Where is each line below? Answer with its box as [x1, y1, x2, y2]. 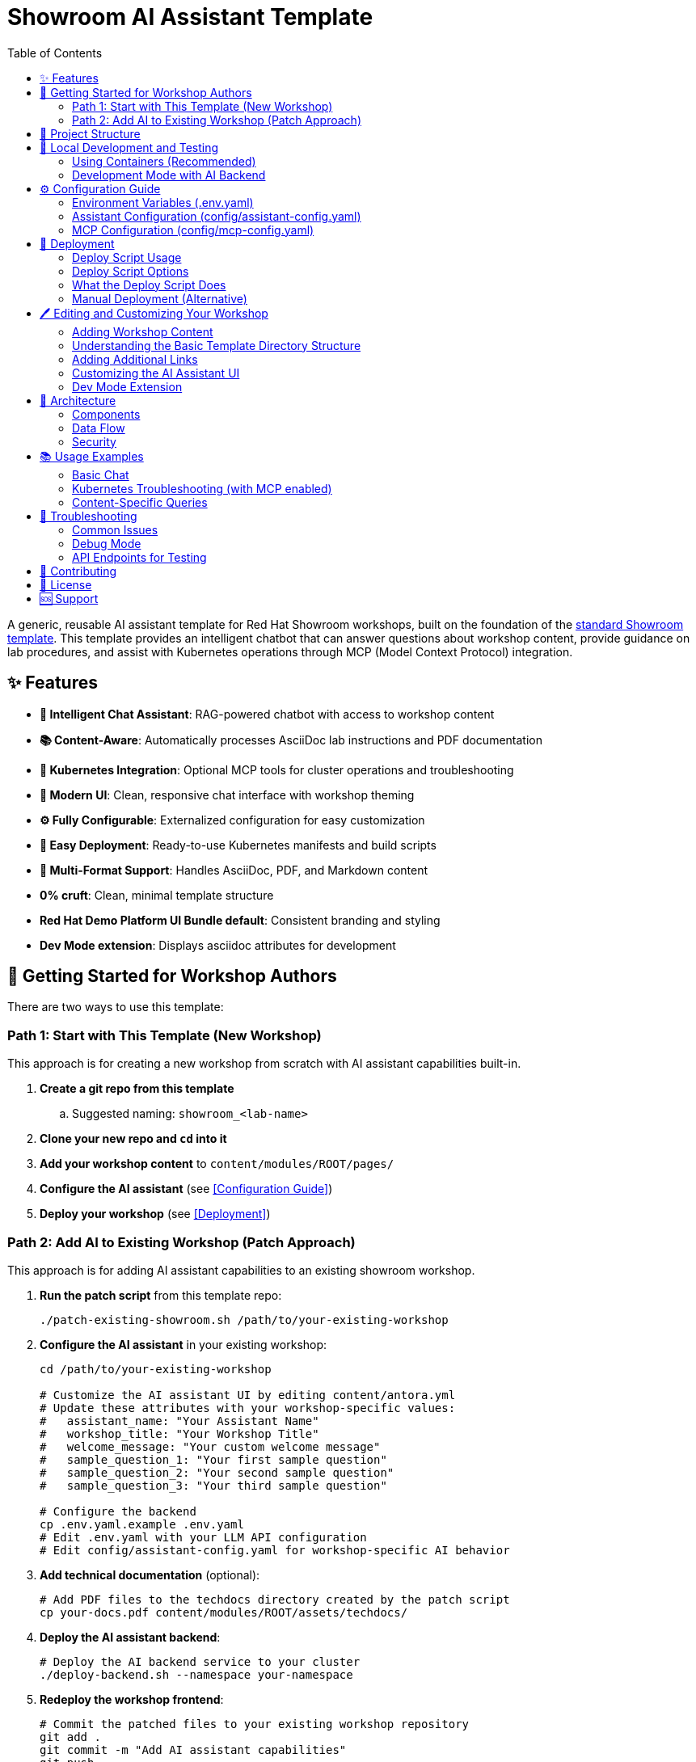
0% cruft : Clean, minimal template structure [40, 887, 274, 902]
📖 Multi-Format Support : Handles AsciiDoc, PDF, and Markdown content [40, 862, 428, 877]
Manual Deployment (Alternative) [72, 291, 247, 306]
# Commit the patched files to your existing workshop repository [40, 1717, 470, 1730]
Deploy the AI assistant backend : [40, 1629, 221, 1644]
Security [72, 434, 116, 449]
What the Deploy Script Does [72, 277, 226, 292]
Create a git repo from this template [40, 1081, 234, 1096]
